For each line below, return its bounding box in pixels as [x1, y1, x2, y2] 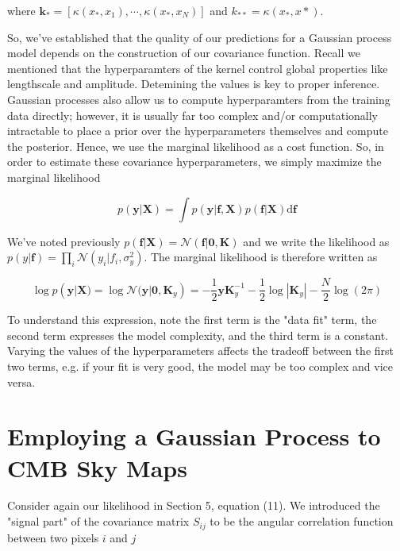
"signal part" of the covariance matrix [7, 513, 190, 530]
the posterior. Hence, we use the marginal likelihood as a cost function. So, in [7, 137, 384, 154]
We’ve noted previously [7, 233, 121, 249]
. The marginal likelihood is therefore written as [144, 249, 378, 265]
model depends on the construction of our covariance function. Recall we [7, 44, 360, 61]
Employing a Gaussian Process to [7, 420, 381, 453]
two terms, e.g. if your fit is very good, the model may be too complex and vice [7, 357, 393, 374]
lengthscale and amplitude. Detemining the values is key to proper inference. [7, 75, 380, 92]
